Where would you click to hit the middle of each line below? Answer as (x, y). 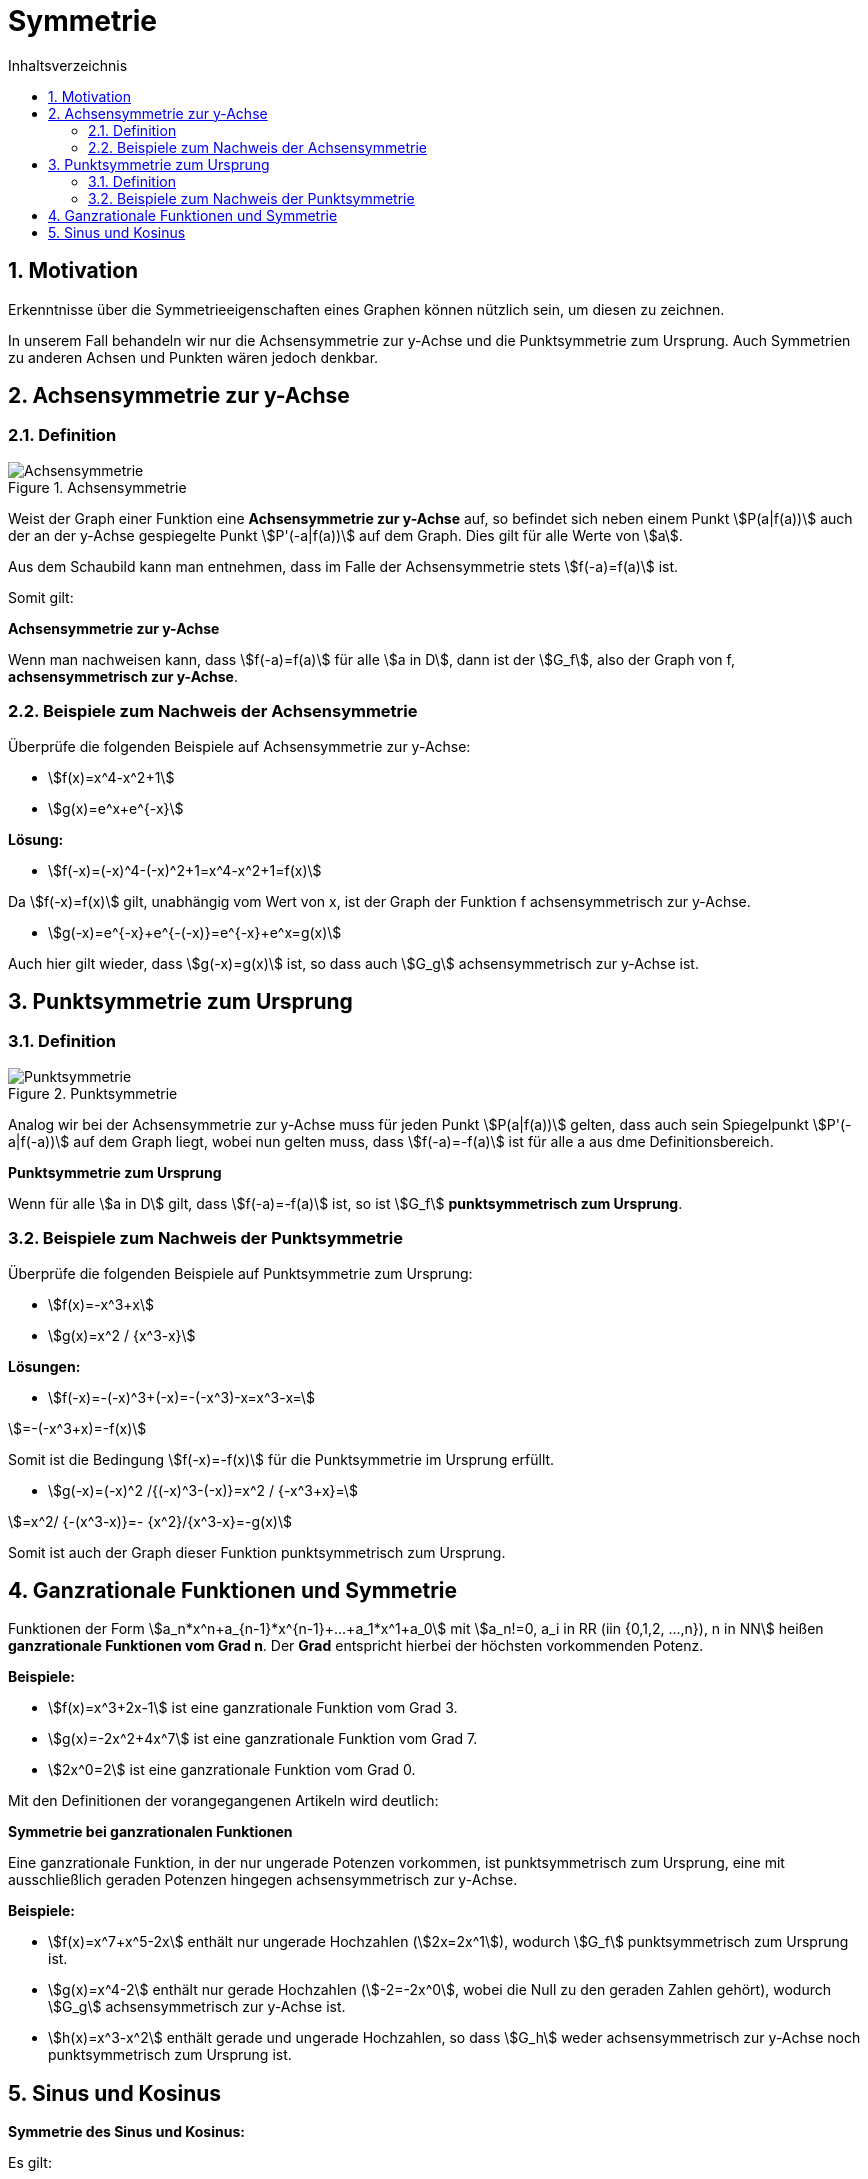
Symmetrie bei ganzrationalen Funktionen (150, 1832)
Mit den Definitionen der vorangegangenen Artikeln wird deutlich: (223, 1801)
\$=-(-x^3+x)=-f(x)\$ (77, 1428)
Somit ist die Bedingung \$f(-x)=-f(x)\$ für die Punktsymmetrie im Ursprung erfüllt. (281, 1459)
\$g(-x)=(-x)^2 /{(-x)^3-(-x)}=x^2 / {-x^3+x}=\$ (203, 1490)
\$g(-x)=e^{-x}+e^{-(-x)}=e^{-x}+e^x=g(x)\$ (195, 932)
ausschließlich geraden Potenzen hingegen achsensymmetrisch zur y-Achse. (263, 1880)
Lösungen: (44, 1366)
